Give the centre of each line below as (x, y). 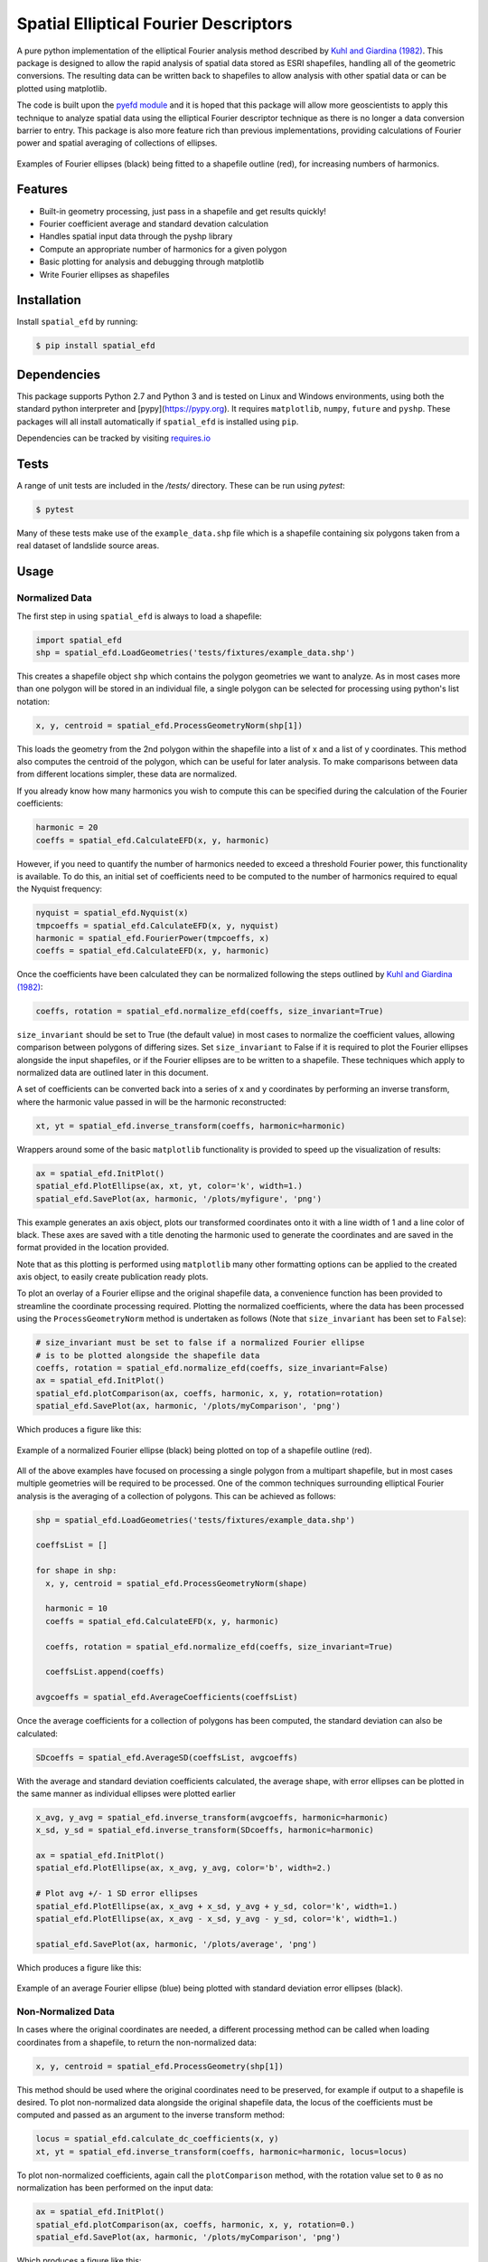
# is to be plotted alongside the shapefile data (148, 1355)
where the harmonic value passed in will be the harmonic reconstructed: (151, 1102)
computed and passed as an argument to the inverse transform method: (150, 2115)
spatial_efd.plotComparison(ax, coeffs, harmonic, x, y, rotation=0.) (196, 2224)
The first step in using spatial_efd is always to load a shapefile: (139, 616)
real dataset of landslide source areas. (88, 546)
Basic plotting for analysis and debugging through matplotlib (152, 261)
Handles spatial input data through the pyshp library (136, 236)
